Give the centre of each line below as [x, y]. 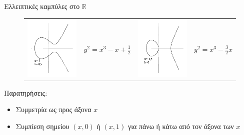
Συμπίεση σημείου [42, 126]
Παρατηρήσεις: [26, 92]
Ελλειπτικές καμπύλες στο [42, 6]
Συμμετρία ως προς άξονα [53, 109]
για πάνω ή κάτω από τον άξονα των [181, 126]
